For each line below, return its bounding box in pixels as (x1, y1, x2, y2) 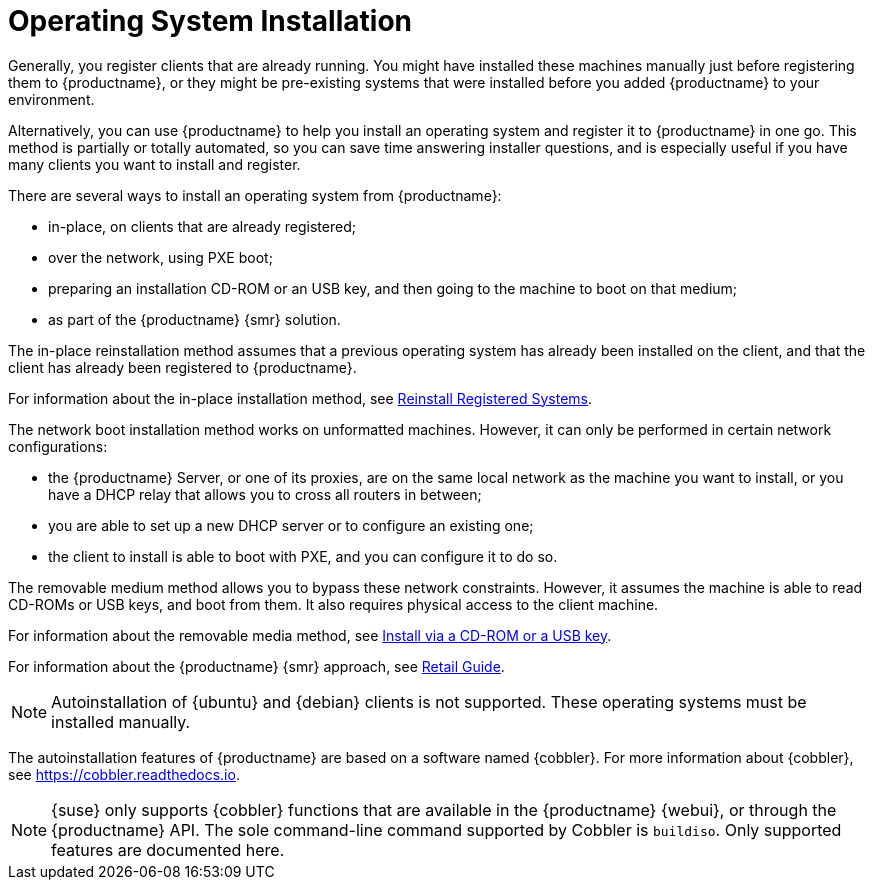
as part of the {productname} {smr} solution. (48, 310, 341, 328)
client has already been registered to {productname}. (8, 358, 357, 376)
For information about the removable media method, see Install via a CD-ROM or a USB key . (8, 626, 612, 644)
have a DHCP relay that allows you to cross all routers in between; (48, 485, 482, 503)
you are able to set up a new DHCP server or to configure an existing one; (48, 516, 534, 534)
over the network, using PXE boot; (48, 248, 273, 266)
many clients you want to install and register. (8, 155, 301, 173)
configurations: (8, 437, 108, 455)
